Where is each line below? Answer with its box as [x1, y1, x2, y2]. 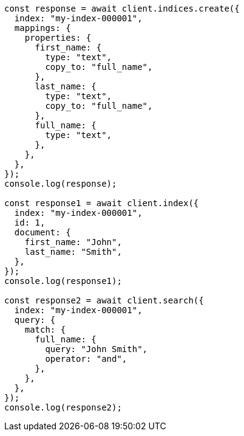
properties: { [24, 33, 92, 43]
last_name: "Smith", [24, 247, 122, 257]
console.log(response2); [4, 403, 122, 412]
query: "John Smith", [45, 344, 148, 354]
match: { [24, 325, 66, 334]
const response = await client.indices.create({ [4, 4, 240, 13]
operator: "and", [45, 354, 127, 364]
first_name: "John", [24, 237, 122, 247]
